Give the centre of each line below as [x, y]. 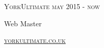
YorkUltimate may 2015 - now [52, 6]
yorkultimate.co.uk [35, 40]
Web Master [23, 23]
